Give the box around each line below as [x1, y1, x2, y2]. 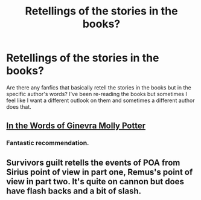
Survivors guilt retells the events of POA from [6, 157, 180, 167]
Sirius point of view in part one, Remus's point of [6, 167, 193, 177]
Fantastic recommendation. [6, 139, 89, 147]
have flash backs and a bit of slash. [6, 185, 142, 196]
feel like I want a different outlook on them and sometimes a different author [6, 97, 195, 104]
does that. [6, 103, 31, 110]
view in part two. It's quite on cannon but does [6, 176, 184, 187]
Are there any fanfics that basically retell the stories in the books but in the [6, 83, 191, 91]
